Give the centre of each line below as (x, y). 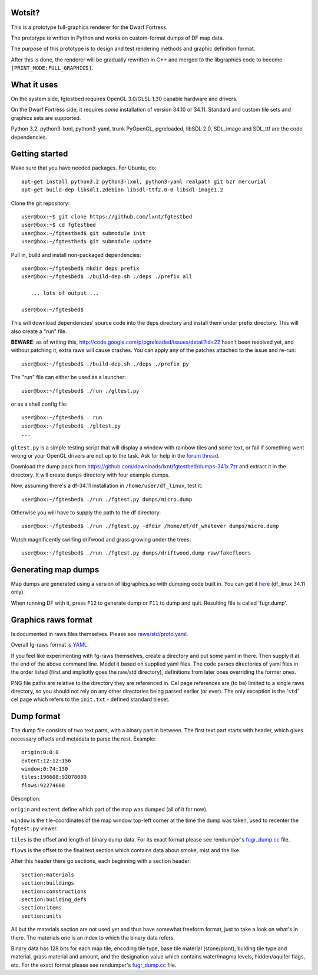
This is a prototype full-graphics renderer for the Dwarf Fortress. (89, 27)
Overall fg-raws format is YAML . (50, 645)
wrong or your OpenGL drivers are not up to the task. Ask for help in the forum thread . (115, 456)
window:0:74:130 (45, 769)
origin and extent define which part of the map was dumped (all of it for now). (109, 810)
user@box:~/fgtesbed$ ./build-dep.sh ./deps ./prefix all (107, 277)
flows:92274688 (43, 785)
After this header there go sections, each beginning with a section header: (101, 861)
